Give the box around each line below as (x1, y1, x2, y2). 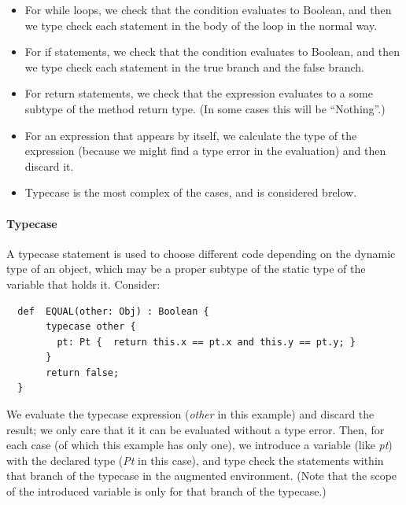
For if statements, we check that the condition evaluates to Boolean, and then (24, 43, 400, 60)
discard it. (24, 157, 74, 174)
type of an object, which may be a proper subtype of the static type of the (6, 260, 366, 277)
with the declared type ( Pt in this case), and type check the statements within (6, 452, 384, 468)
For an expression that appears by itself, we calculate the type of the (24, 127, 357, 143)
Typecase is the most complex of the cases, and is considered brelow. (24, 184, 357, 201)
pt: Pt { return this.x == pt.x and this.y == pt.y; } (57, 336, 356, 348)
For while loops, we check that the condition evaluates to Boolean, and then (24, 2, 392, 17)
